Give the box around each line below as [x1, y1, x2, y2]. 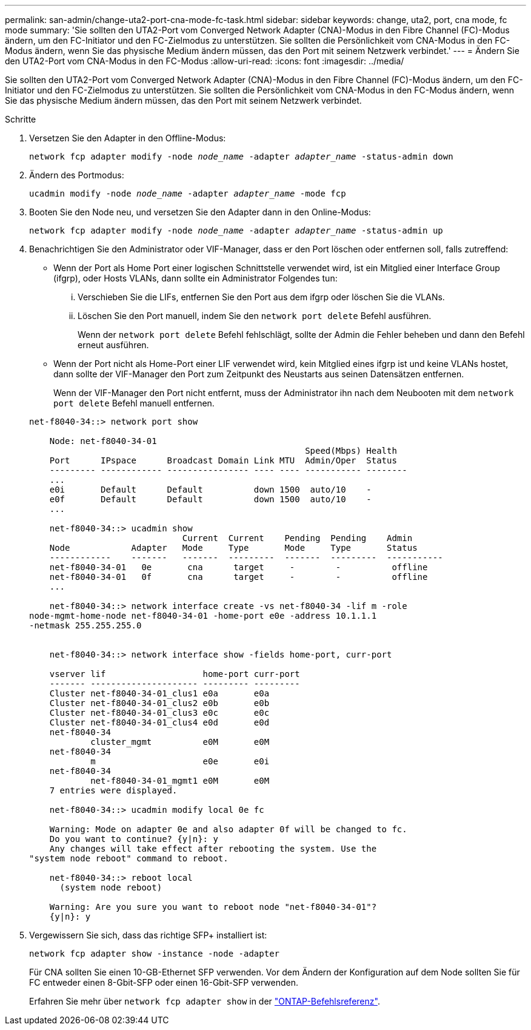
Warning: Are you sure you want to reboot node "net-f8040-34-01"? [49, 902, 377, 912]
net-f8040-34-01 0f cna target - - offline [49, 572, 428, 582]
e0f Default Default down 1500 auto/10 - [49, 494, 372, 504]
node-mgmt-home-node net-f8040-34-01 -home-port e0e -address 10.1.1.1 [29, 611, 377, 621]
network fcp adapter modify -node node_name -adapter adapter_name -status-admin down [29, 152, 453, 161]
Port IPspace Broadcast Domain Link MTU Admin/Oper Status [49, 456, 397, 465]
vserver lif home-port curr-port [49, 669, 300, 679]
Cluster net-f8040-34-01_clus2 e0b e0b [49, 698, 270, 708]
